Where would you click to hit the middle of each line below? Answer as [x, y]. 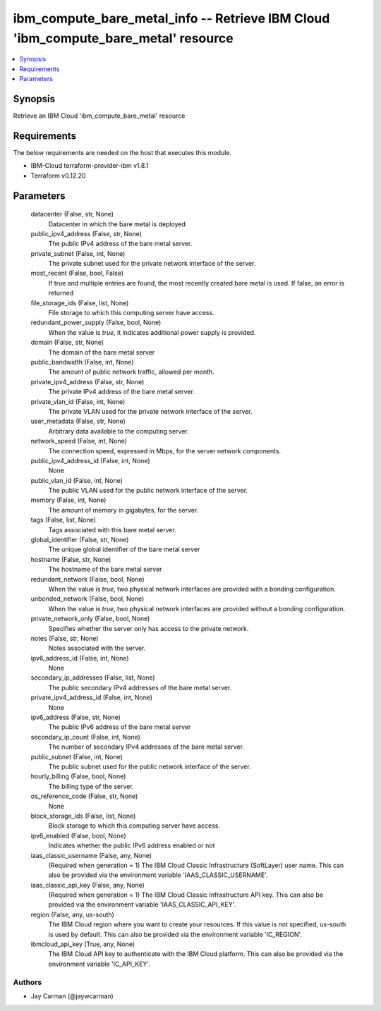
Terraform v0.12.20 [58, 176]
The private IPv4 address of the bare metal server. [122, 392]
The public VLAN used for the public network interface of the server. [148, 491]
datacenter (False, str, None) [72, 214]
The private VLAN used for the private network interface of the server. [151, 411]
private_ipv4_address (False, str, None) [87, 381]
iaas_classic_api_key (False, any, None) [87, 885]
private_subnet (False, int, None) [78, 253]
